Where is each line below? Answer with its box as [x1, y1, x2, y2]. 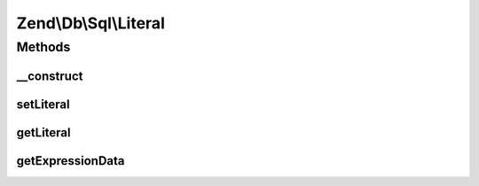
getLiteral [16, 125, 71, 140]
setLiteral [16, 97, 70, 112]
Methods [16, 39, 71, 55]
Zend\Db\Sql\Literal [16, 13, 166, 33]
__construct [16, 68, 83, 83]
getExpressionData [16, 153, 125, 168]
